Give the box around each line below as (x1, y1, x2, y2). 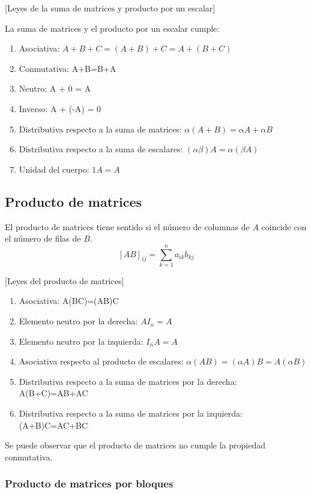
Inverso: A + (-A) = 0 (19, 102, 101, 115)
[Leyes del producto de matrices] (5, 274, 124, 287)
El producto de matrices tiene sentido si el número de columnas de (5, 220, 250, 233)
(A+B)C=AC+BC (19, 418, 88, 431)
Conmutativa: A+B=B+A (19, 62, 116, 74)
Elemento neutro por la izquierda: (19, 335, 143, 347)
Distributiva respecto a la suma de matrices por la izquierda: (19, 407, 243, 420)
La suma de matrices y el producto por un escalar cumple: (5, 22, 220, 34)
